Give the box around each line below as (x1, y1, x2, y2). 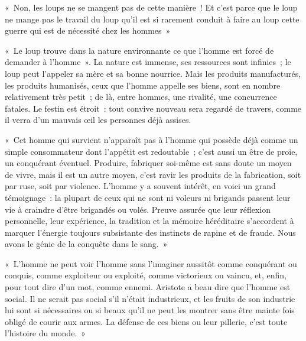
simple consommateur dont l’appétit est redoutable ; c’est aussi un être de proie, (5, 145, 298, 157)
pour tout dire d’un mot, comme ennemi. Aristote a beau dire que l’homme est (5, 281, 291, 293)
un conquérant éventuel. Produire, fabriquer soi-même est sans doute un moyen (5, 157, 292, 169)
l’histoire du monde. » (5, 327, 86, 339)
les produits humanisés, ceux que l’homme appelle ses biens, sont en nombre (5, 79, 281, 91)
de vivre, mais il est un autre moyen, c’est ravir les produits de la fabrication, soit (5, 168, 301, 180)
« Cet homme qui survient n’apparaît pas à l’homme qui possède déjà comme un (5, 133, 298, 145)
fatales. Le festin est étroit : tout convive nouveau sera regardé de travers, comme (5, 102, 302, 114)
